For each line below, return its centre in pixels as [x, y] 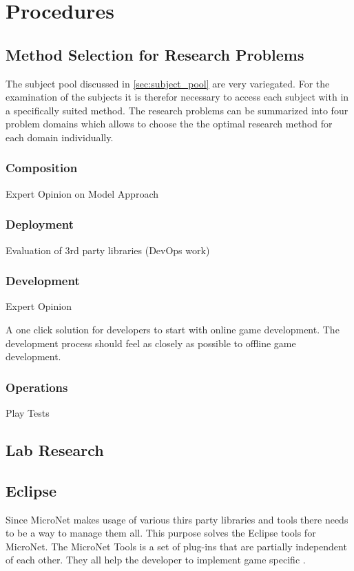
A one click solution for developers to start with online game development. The [173, 329]
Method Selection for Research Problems [155, 54]
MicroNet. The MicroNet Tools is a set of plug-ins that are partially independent [176, 546]
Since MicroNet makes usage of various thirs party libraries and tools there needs [177, 519]
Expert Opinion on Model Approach [82, 193]
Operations [37, 387]
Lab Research [55, 449]
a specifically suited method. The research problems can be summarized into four [177, 110]
